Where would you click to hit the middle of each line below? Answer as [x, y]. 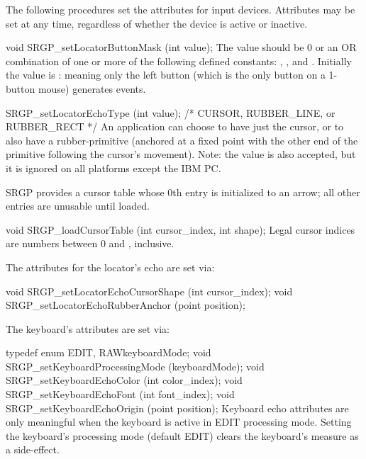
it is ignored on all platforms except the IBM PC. [113, 168]
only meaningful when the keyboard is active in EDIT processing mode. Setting [179, 422]
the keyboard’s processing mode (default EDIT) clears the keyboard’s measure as [182, 435]
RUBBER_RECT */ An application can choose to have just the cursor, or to [175, 126]
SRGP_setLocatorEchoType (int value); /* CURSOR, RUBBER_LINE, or [171, 112]
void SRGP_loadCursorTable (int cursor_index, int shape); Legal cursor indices [181, 229]
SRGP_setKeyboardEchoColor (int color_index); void [124, 380]
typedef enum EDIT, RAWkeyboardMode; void [109, 352]
